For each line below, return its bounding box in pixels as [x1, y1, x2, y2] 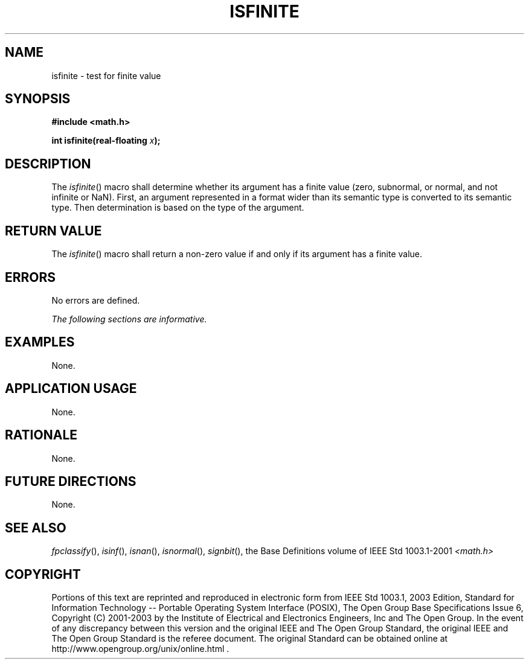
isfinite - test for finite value [51, 70, 161, 81]
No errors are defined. [51, 295, 140, 305]
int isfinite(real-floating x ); [51, 135, 161, 146]
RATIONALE [5, 427, 78, 443]
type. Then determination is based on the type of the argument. [51, 202, 304, 213]
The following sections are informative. [51, 313, 207, 324]
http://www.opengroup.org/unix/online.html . [51, 643, 229, 654]
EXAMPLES [5, 334, 75, 350]
